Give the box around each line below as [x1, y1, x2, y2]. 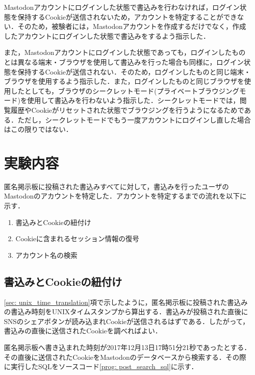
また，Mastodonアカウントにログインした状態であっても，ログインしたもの [4, 47, 246, 57]
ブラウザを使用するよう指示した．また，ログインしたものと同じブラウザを [4, 76, 244, 86]
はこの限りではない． [4, 124, 73, 134]
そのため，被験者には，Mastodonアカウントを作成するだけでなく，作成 [17, 21, 246, 31]
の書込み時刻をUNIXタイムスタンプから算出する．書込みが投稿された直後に [4, 306, 248, 317]
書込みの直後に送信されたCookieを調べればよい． [4, 325, 162, 336]
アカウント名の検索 [15, 250, 77, 260]
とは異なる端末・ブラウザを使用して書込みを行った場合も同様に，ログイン [4, 56, 244, 67]
